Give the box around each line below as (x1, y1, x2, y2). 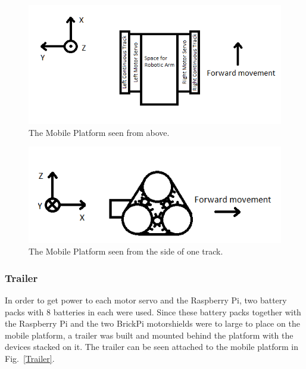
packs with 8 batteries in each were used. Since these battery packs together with (5, 305, 301, 318)
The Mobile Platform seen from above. (29, 126, 170, 138)
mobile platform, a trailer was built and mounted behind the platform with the (5, 328, 293, 341)
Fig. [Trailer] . (5, 352, 55, 365)
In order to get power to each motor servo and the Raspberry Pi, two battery (5, 294, 287, 306)
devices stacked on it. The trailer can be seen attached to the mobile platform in (5, 340, 299, 353)
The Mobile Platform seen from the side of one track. (29, 245, 223, 258)
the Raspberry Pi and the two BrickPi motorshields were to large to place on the (5, 317, 300, 330)
